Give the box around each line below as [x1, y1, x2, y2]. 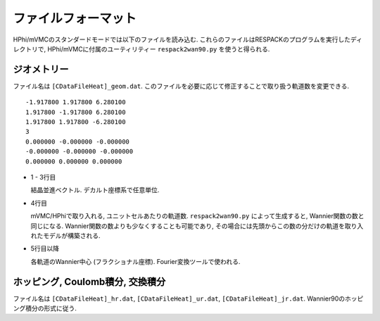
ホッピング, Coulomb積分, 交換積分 [13, 275, 166, 288]
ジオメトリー [13, 63, 69, 75]
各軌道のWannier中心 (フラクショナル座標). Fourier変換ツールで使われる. [30, 257, 241, 265]
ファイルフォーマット [13, 11, 137, 26]
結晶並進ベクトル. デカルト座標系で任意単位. [30, 186, 160, 194]
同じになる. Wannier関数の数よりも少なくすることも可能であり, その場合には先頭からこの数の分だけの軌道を [30, 222, 345, 230]
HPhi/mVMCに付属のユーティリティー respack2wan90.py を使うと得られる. [46, 44, 270, 53]
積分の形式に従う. [25, 304, 77, 313]
